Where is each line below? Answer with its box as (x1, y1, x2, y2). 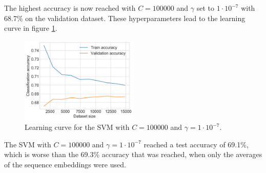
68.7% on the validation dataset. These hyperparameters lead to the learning (4, 12, 245, 23)
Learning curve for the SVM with (25, 122, 130, 132)
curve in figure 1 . (4, 23, 57, 33)
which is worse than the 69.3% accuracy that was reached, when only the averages (4, 149, 262, 160)
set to (196, 3, 214, 13)
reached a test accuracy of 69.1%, (144, 139, 249, 149)
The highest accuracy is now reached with (4, 3, 136, 13)
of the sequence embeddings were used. (4, 159, 126, 170)
